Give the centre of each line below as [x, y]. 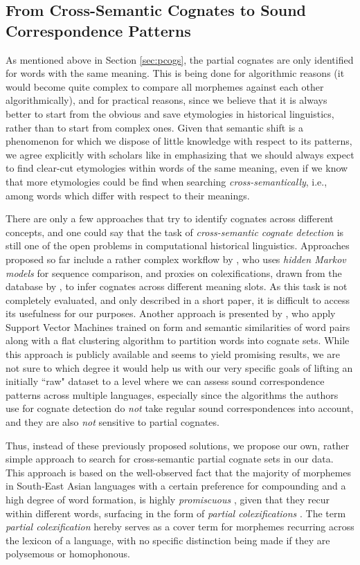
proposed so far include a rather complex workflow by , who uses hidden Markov [176, 259]
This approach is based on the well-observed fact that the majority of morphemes [179, 472]
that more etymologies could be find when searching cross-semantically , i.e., [166, 181]
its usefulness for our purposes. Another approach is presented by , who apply [171, 313]
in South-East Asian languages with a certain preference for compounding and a [176, 486]
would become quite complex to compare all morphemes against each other [165, 86]
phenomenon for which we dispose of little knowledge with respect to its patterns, [179, 141]
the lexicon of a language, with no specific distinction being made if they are [168, 540]
